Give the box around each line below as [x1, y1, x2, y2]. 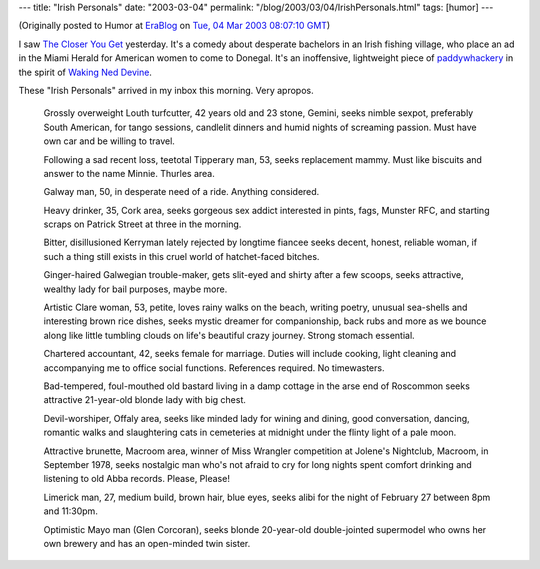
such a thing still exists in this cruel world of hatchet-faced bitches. [43, 250, 320, 262]
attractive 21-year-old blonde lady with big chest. [43, 394, 247, 406]
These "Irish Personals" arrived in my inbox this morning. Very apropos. [18, 84, 314, 96]
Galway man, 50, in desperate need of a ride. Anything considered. [43, 186, 320, 198]
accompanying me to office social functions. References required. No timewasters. [43, 361, 385, 374]
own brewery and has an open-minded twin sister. [43, 537, 251, 549]
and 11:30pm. [43, 505, 99, 517]
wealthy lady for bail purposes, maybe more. [43, 283, 228, 295]
